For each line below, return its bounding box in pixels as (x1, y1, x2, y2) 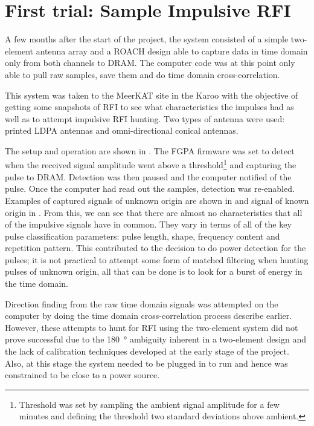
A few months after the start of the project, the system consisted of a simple (5, 33, 289, 45)
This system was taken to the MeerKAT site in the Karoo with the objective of (5, 88, 298, 101)
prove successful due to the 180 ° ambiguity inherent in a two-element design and (5, 333, 307, 346)
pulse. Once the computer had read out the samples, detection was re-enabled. (5, 182, 295, 195)
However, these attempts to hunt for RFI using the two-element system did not (5, 321, 298, 333)
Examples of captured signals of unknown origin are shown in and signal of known (5, 194, 309, 206)
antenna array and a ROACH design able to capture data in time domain (36, 44, 308, 57)
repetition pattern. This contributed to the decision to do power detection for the (5, 241, 306, 254)
